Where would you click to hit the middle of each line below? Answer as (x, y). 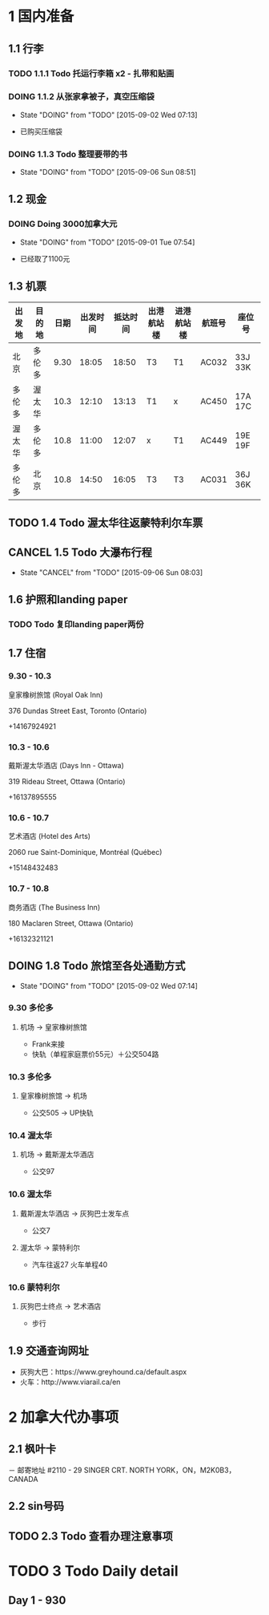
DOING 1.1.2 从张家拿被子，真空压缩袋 (81, 97)
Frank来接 (48, 1044)
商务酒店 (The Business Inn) (54, 907)
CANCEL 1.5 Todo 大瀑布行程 (80, 553)
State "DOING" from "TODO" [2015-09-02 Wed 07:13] (108, 115)
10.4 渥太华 (30, 1135)
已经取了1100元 (45, 258)
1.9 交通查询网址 (49, 1351)
